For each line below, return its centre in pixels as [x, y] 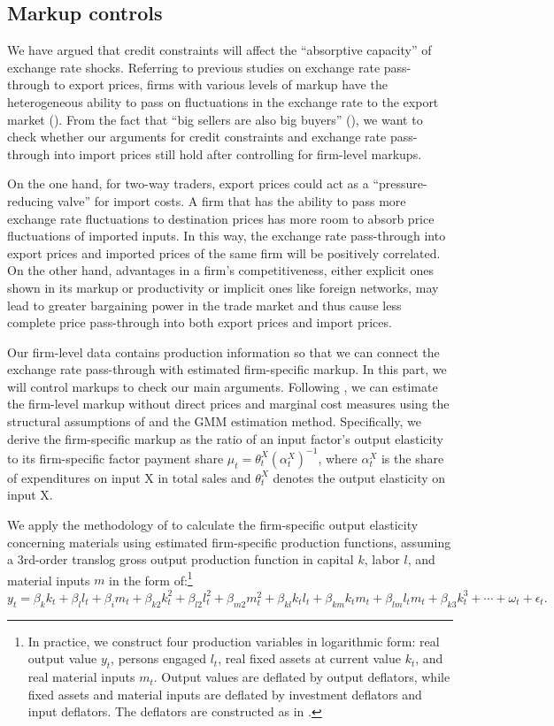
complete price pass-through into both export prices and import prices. [200, 322]
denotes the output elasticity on [359, 477]
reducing [31, 200]
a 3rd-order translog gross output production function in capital [181, 559]
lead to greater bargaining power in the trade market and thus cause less [204, 305]
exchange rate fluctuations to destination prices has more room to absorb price [221, 218]
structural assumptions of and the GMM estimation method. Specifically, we [215, 421]
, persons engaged [158, 658]
